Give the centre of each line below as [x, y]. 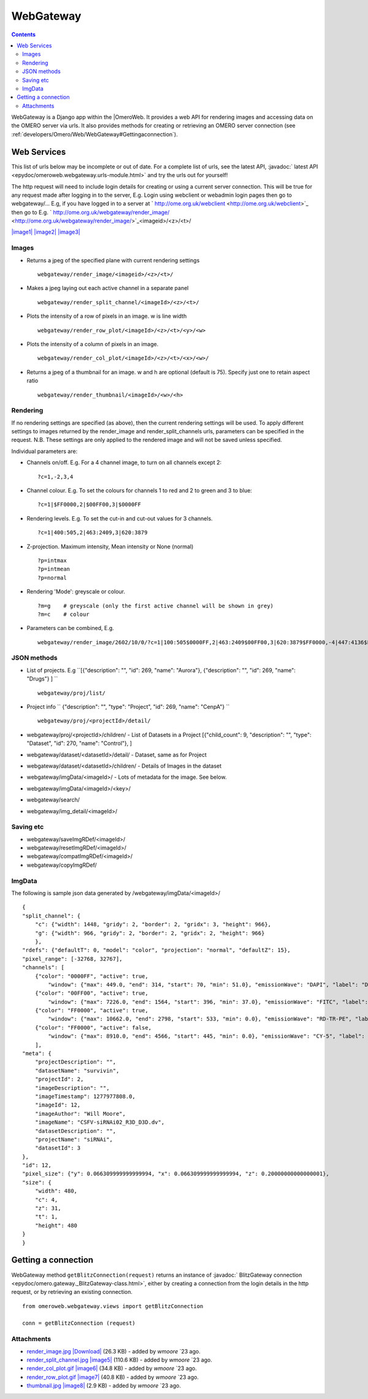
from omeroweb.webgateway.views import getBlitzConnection [113, 1306]
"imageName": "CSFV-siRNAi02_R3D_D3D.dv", [100, 1122]
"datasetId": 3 [58, 1148]
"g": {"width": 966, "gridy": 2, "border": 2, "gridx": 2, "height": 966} [150, 933]
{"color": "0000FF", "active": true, [91, 976]
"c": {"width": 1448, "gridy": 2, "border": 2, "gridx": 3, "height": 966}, [153, 924]
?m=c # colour [63, 614]
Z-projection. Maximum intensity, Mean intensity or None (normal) [110, 546]
